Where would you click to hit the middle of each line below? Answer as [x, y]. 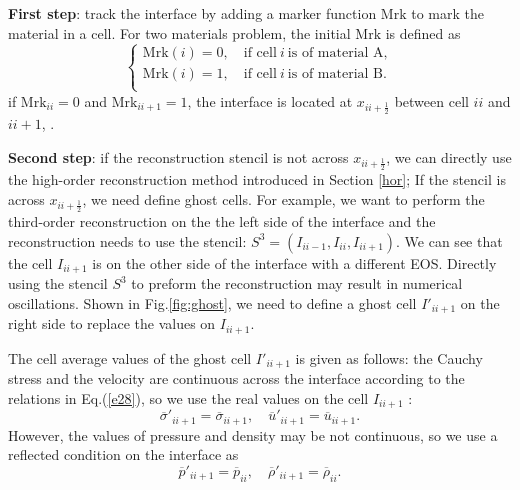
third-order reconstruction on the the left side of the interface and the [222, 221]
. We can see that [449, 240]
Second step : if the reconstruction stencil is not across [178, 156]
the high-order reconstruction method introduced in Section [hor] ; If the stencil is [257, 179]
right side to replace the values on [112, 323]
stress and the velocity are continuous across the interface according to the [236, 378]
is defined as [423, 32]
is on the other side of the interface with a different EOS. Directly [294, 262]
